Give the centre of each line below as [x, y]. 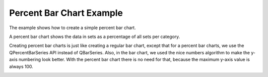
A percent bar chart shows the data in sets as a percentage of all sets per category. [95, 37]
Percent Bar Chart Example [66, 13]
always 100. [21, 66]
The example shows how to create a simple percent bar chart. [72, 28]
